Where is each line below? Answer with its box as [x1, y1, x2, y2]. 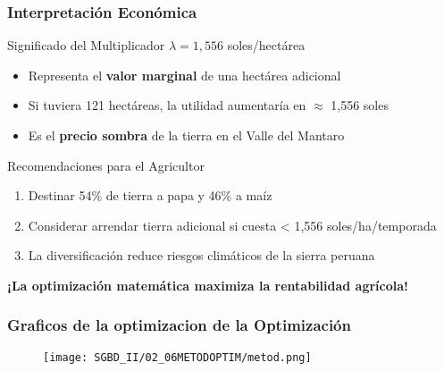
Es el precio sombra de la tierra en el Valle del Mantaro [28, 126, 345, 144]
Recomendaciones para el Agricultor [7, 156, 205, 174]
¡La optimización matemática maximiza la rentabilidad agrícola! [7, 275, 408, 294]
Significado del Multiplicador [7, 36, 165, 55]
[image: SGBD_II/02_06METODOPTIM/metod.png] [43, 350, 312, 364]
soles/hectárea [227, 36, 306, 55]
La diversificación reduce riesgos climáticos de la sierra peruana [28, 246, 375, 265]
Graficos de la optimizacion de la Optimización [7, 314, 351, 336]
